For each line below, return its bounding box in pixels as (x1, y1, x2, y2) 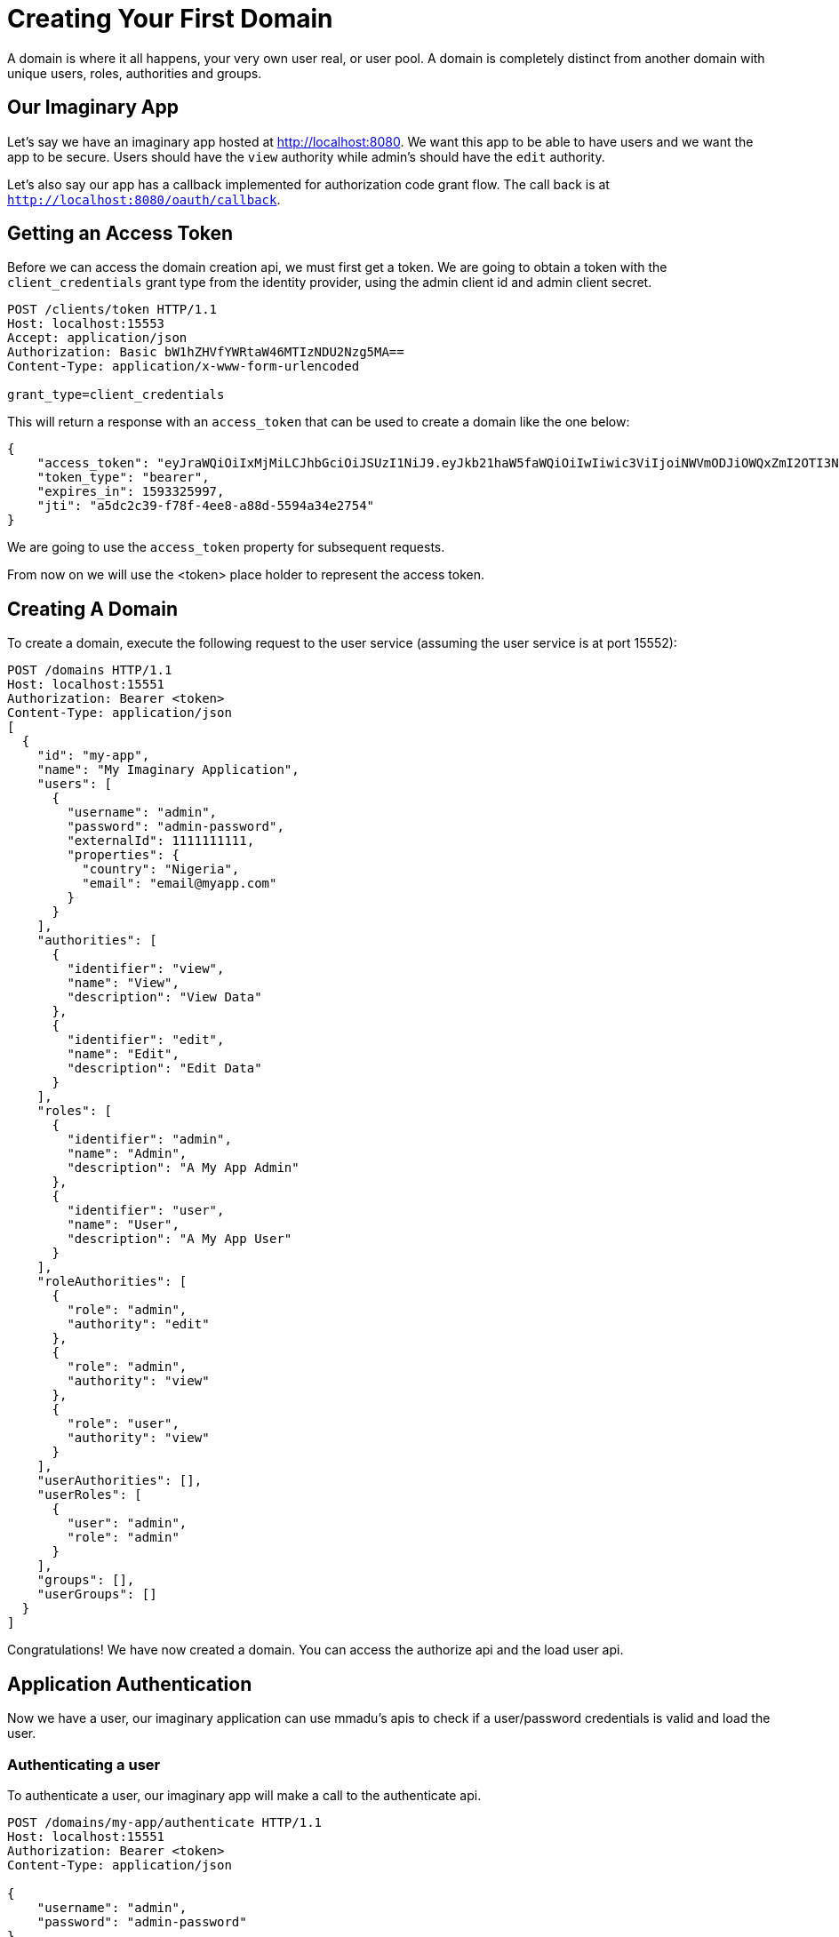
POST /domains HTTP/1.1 (7, 663, 172, 678)
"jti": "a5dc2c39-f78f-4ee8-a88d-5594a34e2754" (36, 498, 375, 514)
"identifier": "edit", (67, 1032, 225, 1048)
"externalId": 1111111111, (67, 833, 255, 849)
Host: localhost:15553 (7, 316, 165, 331)
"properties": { (67, 848, 180, 863)
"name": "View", (67, 976, 180, 991)
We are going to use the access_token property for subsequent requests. (7, 539, 445, 555)
